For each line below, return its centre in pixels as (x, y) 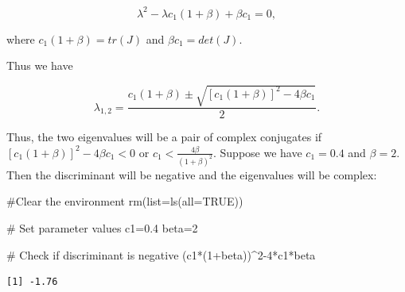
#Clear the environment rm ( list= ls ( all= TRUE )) (125, 201)
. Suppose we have (258, 152)
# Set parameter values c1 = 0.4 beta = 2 (102, 227)
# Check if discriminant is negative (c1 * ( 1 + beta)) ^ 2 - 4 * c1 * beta (161, 254)
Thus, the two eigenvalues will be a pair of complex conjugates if (164, 137)
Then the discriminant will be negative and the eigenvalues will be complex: (192, 174)
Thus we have (40, 65)
